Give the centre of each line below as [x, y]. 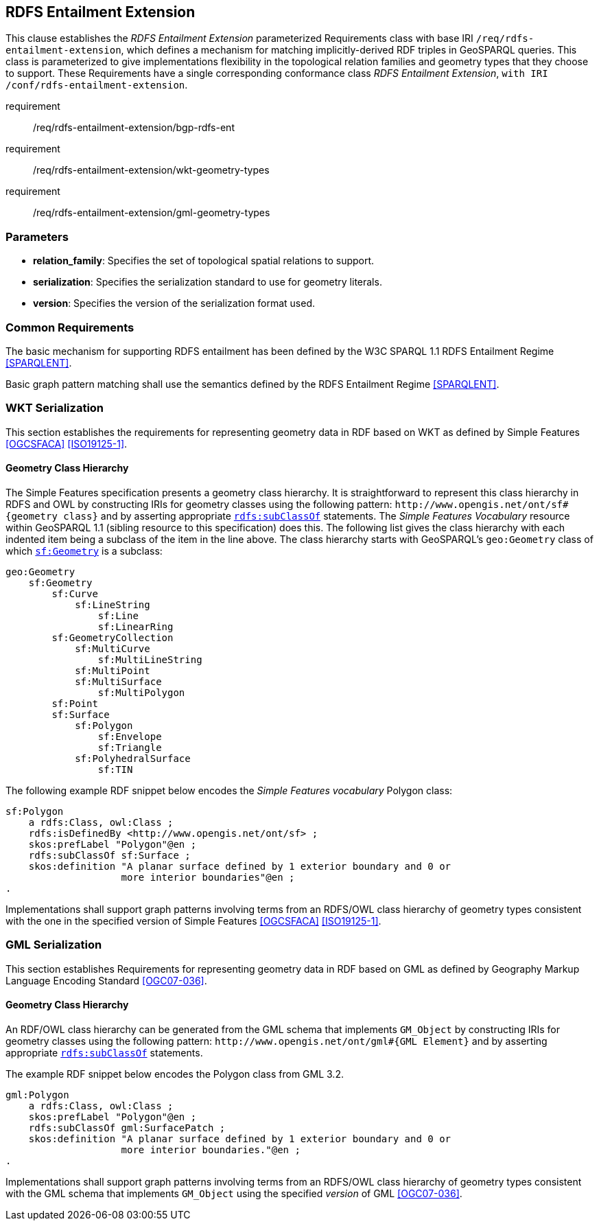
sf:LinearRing [136, 626]
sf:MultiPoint [113, 670]
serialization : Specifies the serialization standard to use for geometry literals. [208, 282]
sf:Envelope [130, 736]
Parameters [37, 236]
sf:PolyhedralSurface [133, 758]
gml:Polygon [37, 1095]
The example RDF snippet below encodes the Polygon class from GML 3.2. [175, 1074]
